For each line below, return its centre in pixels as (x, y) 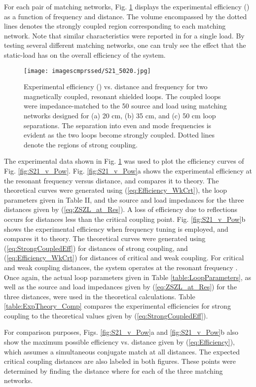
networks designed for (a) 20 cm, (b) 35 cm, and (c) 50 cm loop (120, 115)
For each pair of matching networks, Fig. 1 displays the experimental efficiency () (127, 6)
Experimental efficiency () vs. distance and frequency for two (116, 87)
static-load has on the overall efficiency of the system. (85, 54)
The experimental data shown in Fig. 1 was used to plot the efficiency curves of (124, 161)
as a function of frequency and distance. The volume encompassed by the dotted (126, 16)
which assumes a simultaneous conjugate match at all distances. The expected (122, 351)
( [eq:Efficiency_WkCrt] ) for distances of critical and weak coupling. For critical (124, 258)
